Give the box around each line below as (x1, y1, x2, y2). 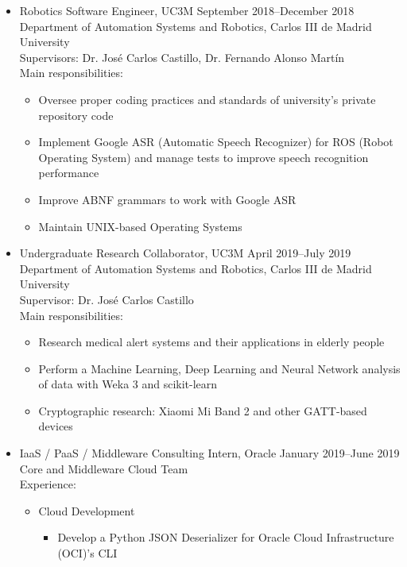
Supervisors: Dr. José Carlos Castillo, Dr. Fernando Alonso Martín (19, 48, 345, 65)
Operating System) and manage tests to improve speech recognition (38, 148, 369, 165)
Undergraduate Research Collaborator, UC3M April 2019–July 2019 (19, 245, 351, 261)
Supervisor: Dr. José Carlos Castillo (19, 291, 194, 307)
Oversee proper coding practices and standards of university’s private (38, 91, 376, 107)
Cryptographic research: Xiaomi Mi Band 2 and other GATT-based (38, 402, 367, 418)
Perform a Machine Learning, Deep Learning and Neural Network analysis (38, 360, 401, 376)
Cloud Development (38, 502, 135, 519)
